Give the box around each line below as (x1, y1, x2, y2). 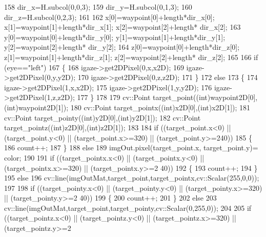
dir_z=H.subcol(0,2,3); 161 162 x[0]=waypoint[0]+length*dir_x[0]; (4, 11, 215, 22)
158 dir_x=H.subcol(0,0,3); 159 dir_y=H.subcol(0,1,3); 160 (4, 2, 192, 12)
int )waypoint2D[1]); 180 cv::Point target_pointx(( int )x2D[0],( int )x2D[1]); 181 (7, 102, 251, 112)
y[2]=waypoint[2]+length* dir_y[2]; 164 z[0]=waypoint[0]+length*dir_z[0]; (4, 42, 240, 52)
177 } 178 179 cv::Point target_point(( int (77, 92, 208, 103)
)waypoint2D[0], (207, 92, 258, 103)
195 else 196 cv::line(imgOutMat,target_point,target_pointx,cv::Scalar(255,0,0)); (4, 172, 259, 183)
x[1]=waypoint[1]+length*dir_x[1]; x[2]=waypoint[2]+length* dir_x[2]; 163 (4, 22, 241, 32)
